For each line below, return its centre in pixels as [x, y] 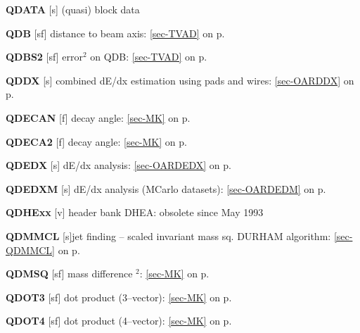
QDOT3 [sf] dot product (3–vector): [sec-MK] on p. [119, 297]
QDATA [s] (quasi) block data [73, 9]
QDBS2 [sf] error [44, 57]
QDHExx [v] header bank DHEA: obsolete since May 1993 [135, 212]
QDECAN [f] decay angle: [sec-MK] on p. [98, 117]
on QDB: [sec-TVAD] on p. [149, 57]
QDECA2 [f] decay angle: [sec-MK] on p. [96, 141]
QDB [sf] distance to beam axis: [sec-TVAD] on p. [115, 33]
